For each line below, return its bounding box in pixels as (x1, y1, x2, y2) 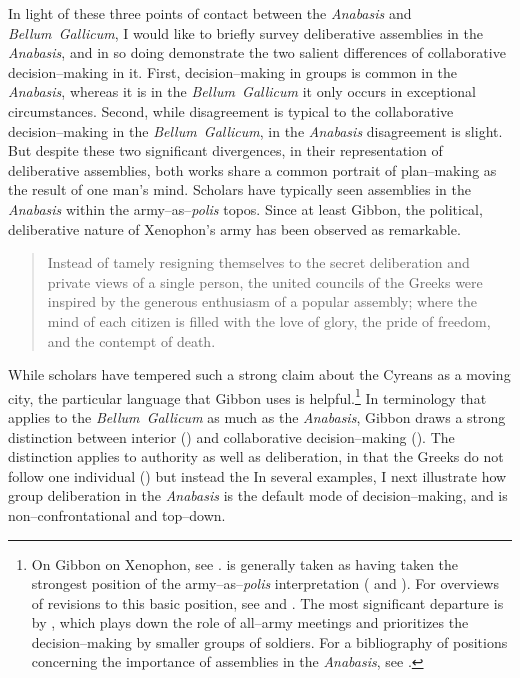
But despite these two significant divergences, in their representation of (8, 140, 443, 161)
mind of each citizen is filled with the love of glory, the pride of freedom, (47, 310, 491, 331)
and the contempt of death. (47, 330, 216, 351)
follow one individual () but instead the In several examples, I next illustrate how (8, 465, 507, 486)
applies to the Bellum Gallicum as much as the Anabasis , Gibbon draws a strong (8, 406, 506, 427)
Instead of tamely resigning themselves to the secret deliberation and (47, 252, 470, 273)
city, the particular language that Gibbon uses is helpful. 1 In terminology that (8, 384, 487, 408)
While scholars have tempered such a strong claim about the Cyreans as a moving (8, 364, 511, 385)
